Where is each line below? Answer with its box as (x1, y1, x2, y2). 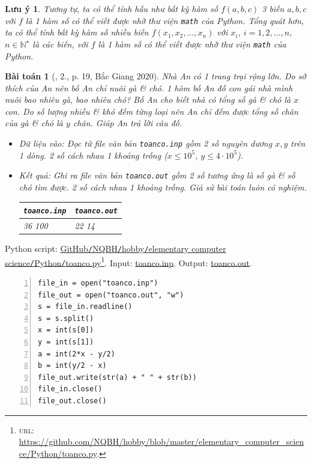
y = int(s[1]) (38, 338, 94, 346)
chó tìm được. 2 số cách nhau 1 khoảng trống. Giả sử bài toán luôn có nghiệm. (19, 180, 307, 193)
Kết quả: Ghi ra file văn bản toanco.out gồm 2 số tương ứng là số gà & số (19, 169, 295, 182)
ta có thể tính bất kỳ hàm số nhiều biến (5, 26, 149, 38)
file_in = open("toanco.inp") (38, 279, 158, 288)
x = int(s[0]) (38, 326, 94, 335)
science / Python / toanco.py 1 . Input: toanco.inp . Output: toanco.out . (5, 254, 252, 269)
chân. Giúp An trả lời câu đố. (73, 117, 182, 129)
